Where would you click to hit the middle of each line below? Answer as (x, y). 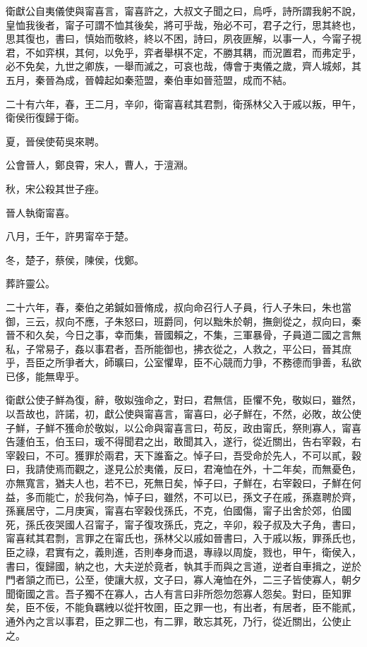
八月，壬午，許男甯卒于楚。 (70, 236)
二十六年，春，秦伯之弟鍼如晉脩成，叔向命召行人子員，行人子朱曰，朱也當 (179, 307)
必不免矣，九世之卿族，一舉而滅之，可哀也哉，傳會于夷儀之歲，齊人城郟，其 (183, 66)
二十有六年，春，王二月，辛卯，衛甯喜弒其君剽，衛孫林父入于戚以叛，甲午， (183, 103)
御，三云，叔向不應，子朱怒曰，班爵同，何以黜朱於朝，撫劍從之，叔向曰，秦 (183, 321)
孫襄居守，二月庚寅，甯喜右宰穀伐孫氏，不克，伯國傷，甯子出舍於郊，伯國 (179, 510)
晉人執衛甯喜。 (40, 212)
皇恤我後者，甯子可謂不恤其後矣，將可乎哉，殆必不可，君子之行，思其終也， (183, 24)
